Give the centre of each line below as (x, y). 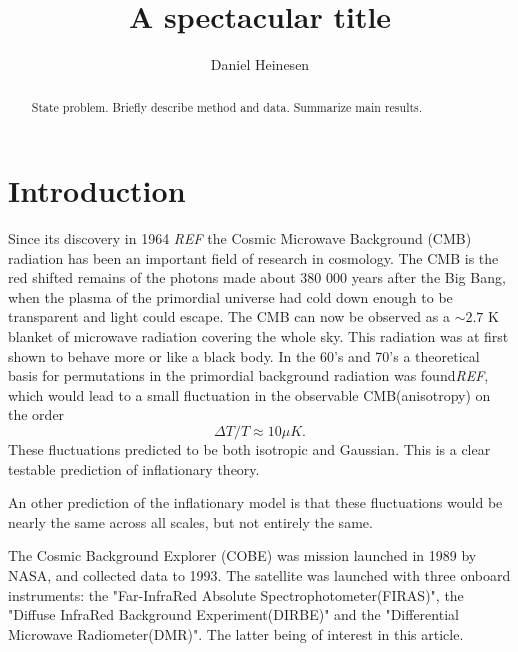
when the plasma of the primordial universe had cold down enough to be (230, 296)
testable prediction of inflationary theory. (134, 468)
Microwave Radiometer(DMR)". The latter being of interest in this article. (236, 633)
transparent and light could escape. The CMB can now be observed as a (229, 316)
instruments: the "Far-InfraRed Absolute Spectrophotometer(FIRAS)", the (236, 594)
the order (36, 414)
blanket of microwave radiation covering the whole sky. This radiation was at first (258, 336)
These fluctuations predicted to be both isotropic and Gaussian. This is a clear (249, 449)
